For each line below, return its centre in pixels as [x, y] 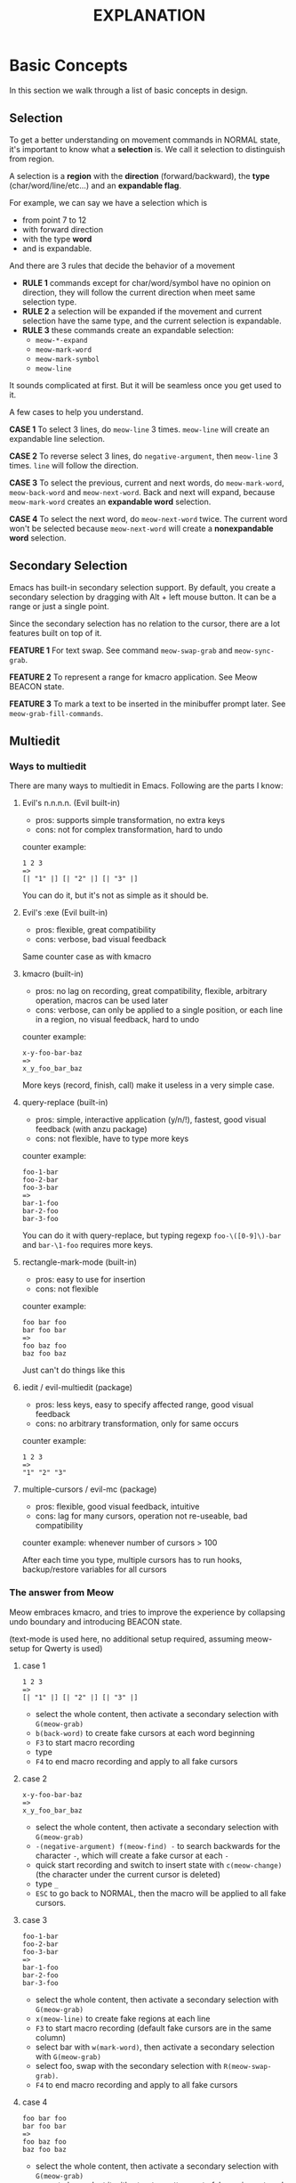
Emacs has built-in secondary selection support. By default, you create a [143, 587]
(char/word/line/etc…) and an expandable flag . [96, 185]
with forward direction [63, 229]
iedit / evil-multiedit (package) [77, 1388]
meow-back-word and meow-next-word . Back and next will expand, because [142, 492]
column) [51, 2037]
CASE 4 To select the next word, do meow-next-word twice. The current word [148, 518]
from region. [32, 159]
